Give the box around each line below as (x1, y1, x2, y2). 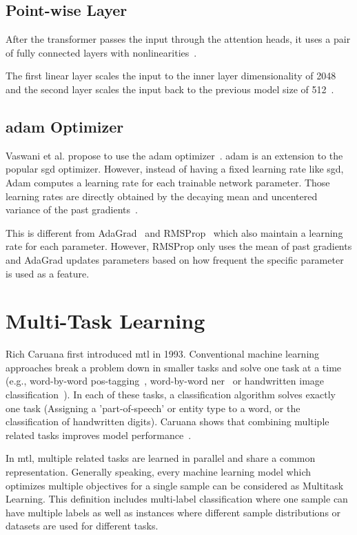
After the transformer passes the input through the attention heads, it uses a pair (6, 32, 351, 46)
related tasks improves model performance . (6, 427, 192, 442)
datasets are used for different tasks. (6, 518, 159, 533)
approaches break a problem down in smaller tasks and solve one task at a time (6, 360, 342, 374)
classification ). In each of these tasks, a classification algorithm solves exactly (6, 387, 336, 402)
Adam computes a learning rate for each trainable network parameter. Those (6, 175, 330, 189)
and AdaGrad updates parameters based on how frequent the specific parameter (6, 252, 344, 266)
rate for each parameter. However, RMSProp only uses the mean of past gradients (6, 239, 352, 253)
